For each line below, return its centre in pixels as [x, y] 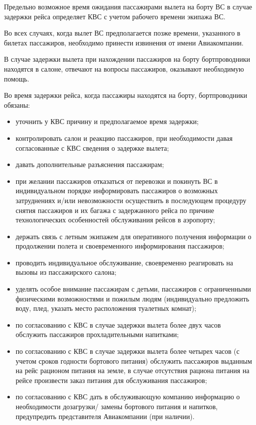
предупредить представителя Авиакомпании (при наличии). [105, 416]
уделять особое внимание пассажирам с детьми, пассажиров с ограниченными [133, 289]
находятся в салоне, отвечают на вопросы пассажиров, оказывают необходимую [124, 68]
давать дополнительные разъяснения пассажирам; [90, 164]
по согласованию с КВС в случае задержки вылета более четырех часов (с [128, 351]
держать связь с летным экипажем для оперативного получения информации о [133, 236]
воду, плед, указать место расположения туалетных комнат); [106, 308]
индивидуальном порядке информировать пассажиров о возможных [117, 191]
